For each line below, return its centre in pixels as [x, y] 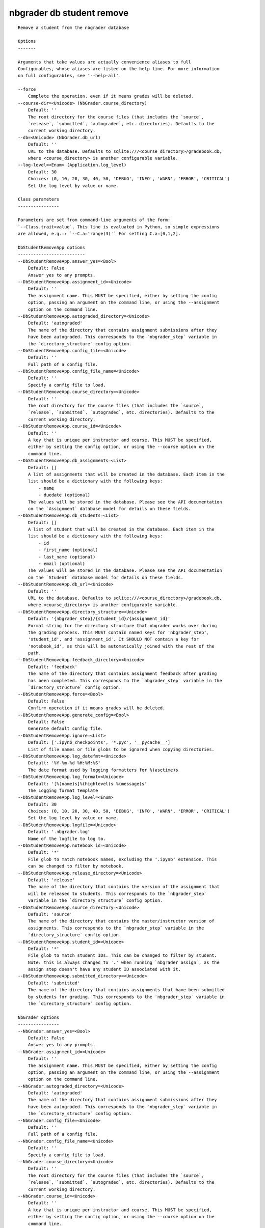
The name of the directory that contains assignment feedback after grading [122, 674]
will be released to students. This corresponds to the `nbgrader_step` [117, 893]
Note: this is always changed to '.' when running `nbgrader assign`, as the [124, 962]
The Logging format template [63, 790]
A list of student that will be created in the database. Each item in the [121, 530]
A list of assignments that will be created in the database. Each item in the [126, 474]
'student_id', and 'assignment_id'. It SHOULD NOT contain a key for [113, 639]
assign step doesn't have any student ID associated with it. [104, 969]
